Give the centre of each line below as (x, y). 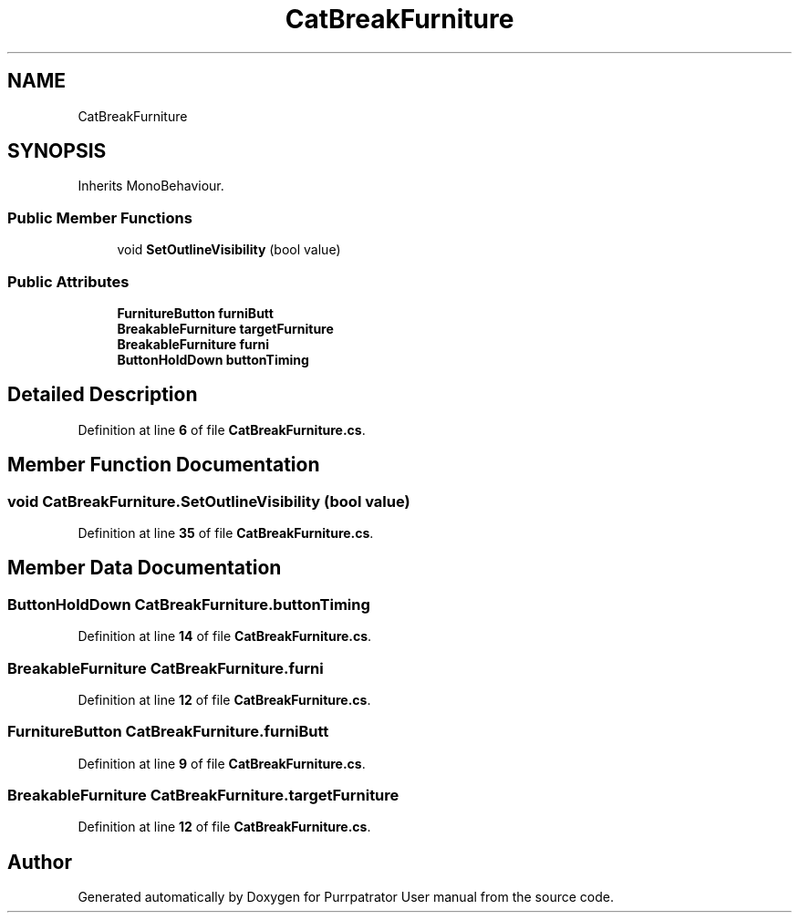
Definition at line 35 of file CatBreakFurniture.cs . (226, 533)
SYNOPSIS (57, 151)
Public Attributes (68, 281)
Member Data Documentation (145, 568)
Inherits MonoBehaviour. (151, 186)
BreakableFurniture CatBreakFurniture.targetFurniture (203, 796)
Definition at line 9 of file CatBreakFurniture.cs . (222, 763)
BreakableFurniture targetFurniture (225, 328)
